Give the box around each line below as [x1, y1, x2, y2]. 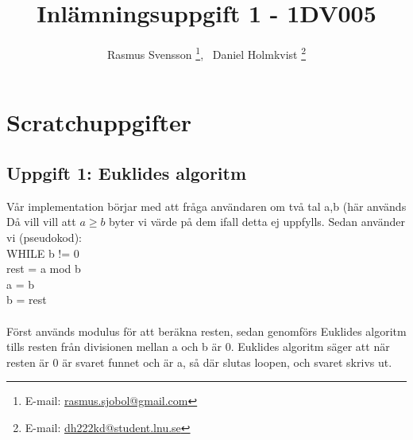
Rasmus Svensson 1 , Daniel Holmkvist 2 [106, 44, 307, 62]
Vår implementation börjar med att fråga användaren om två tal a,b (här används [6, 197, 407, 214]
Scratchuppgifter [6, 106, 192, 138]
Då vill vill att [6, 213, 76, 230]
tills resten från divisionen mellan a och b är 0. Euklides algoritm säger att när [6, 338, 390, 355]
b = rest [6, 291, 47, 308]
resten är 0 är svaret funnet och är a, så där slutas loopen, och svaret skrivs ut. [6, 353, 392, 370]
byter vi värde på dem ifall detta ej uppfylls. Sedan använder [109, 213, 405, 230]
